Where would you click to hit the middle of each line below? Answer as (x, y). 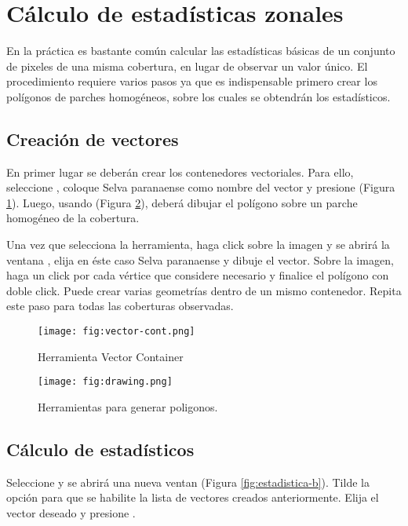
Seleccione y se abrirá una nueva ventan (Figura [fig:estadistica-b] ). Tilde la (188, 482)
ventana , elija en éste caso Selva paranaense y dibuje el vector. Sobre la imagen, (200, 259)
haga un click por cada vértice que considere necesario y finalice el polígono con (198, 275)
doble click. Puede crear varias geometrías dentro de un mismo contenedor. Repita (204, 290)
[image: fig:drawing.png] (105, 382)
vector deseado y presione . (71, 512)
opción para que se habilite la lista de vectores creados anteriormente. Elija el (193, 497)
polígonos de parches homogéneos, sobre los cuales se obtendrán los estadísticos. (199, 96)
